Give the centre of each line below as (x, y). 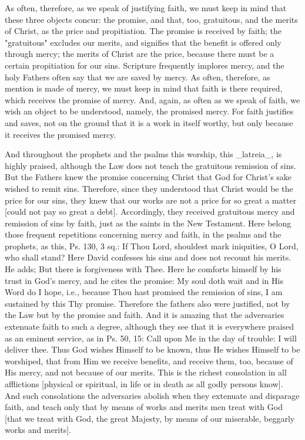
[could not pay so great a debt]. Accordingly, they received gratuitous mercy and (150, 211)
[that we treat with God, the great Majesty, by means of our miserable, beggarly (150, 418)
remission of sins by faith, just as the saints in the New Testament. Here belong (148, 223)
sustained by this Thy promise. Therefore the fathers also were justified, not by (148, 303)
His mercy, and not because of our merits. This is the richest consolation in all (146, 372)
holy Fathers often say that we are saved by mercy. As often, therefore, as (138, 77)
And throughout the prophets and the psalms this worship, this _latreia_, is (143, 154)
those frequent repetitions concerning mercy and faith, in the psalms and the (143, 234)
